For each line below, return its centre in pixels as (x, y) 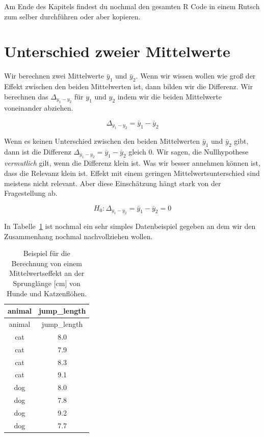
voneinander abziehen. (39, 108)
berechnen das (26, 96)
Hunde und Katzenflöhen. (47, 293)
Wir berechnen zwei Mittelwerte (54, 76)
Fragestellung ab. (31, 193)
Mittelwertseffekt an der (47, 273)
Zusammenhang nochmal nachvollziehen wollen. (78, 236)
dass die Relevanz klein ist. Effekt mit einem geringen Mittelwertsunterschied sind (132, 173)
